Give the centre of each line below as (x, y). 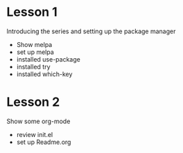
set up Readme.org (44, 142)
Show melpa (34, 44)
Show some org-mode (38, 121)
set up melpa (35, 52)
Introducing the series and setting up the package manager (91, 31)
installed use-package (48, 59)
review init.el (35, 134)
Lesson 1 (32, 12)
